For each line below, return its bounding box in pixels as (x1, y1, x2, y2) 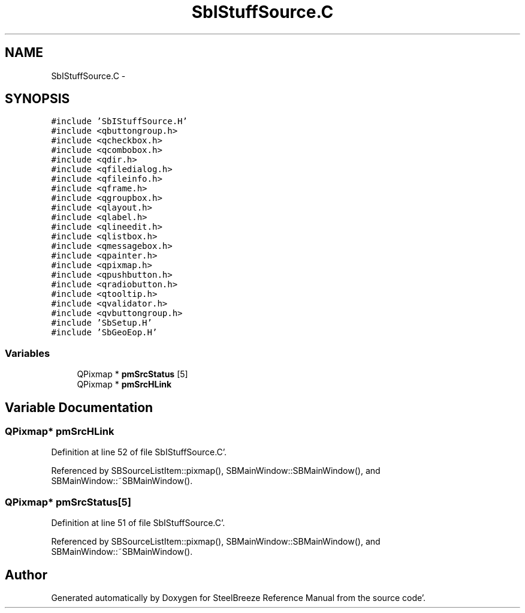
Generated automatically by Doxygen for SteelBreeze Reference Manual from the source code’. (51, 593, 426, 603)
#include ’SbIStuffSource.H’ (51, 116, 188, 127)
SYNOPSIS (5, 91, 70, 107)
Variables (5, 347, 50, 359)
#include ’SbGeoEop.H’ (51, 327, 158, 338)
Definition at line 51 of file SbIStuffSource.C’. (51, 518, 225, 528)
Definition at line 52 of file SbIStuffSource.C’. (51, 447, 227, 458)
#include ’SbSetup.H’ (51, 318, 152, 328)
